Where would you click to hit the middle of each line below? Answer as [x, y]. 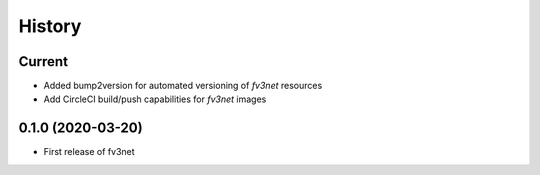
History [50, 26]
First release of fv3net [89, 152]
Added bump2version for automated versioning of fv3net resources [183, 86]
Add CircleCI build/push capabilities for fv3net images [155, 99]
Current [43, 61]
